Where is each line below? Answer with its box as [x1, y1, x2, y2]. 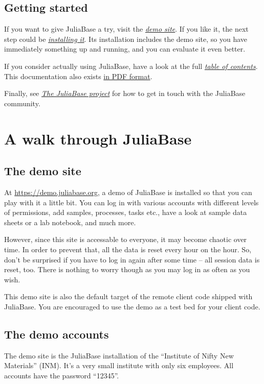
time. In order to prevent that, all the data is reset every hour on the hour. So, [4, 244, 252, 254]
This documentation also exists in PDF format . [4, 70, 152, 81]
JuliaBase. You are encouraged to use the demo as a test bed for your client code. [4, 301, 260, 311]
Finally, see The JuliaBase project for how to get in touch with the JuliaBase [4, 88, 246, 99]
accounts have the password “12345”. [4, 370, 119, 380]
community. [4, 98, 40, 108]
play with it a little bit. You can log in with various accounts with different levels [4, 197, 259, 207]
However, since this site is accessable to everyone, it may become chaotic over [4, 234, 247, 245]
